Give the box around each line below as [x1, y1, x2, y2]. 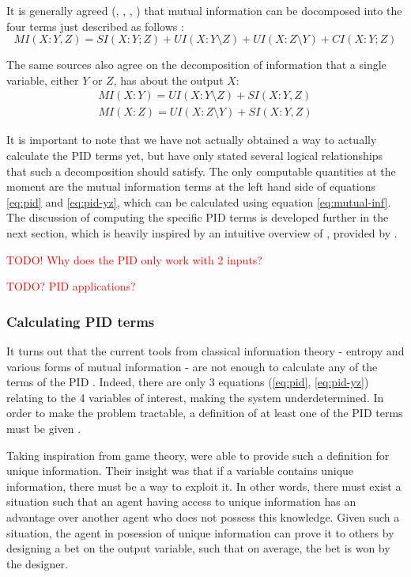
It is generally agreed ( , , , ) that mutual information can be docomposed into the [6, 2, 402, 18]
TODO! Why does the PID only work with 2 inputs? [6, 251, 262, 268]
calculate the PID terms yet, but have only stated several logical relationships [6, 147, 383, 164]
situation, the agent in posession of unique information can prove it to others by [6, 524, 394, 541]
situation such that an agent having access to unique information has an [6, 493, 356, 510]
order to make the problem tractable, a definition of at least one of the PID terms [6, 404, 403, 421]
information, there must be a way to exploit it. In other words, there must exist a [6, 477, 402, 494]
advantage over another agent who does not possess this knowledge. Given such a [6, 508, 400, 525]
